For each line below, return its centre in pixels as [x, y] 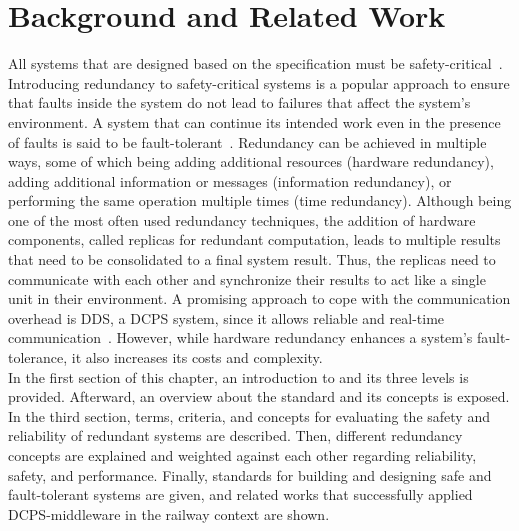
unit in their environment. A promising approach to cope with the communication [259, 298]
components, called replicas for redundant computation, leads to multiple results [254, 239]
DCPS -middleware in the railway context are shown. [169, 513]
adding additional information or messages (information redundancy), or [230, 180]
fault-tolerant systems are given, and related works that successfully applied [240, 494]
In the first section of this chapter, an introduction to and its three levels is [238, 376]
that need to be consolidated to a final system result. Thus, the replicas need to [252, 259]
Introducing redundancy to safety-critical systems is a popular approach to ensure [259, 82]
